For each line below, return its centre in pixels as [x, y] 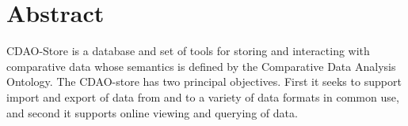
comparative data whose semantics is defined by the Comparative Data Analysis [201, 66]
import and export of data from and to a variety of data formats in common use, [203, 96]
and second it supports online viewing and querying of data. [152, 112]
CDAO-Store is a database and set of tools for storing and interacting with [188, 51]
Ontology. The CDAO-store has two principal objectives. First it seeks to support [204, 82]
